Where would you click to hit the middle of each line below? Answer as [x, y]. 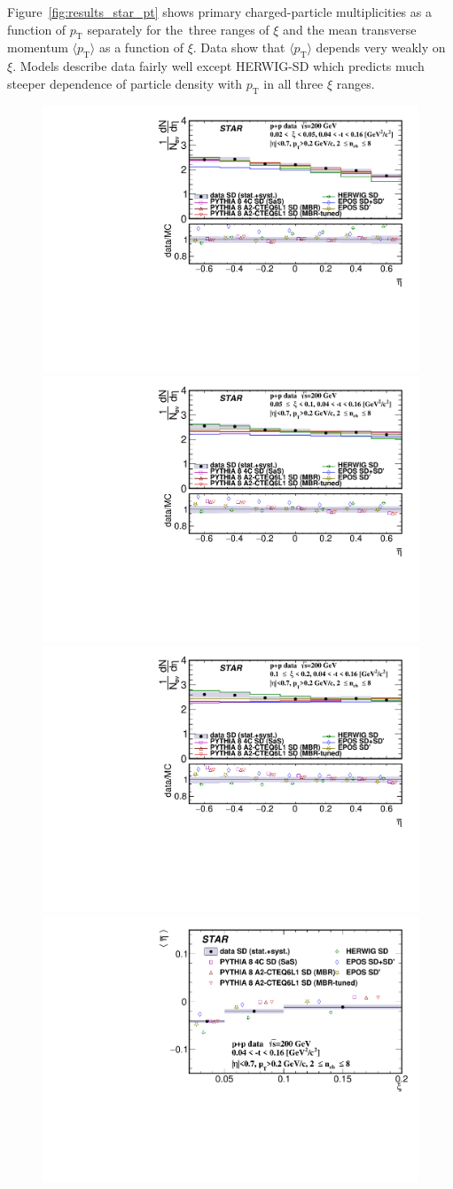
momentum [38, 47]
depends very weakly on [381, 47]
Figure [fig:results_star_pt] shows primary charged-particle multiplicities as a [219, 12]
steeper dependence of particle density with [125, 83]
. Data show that [239, 47]
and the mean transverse [350, 29]
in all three [293, 83]
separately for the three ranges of [178, 29]
